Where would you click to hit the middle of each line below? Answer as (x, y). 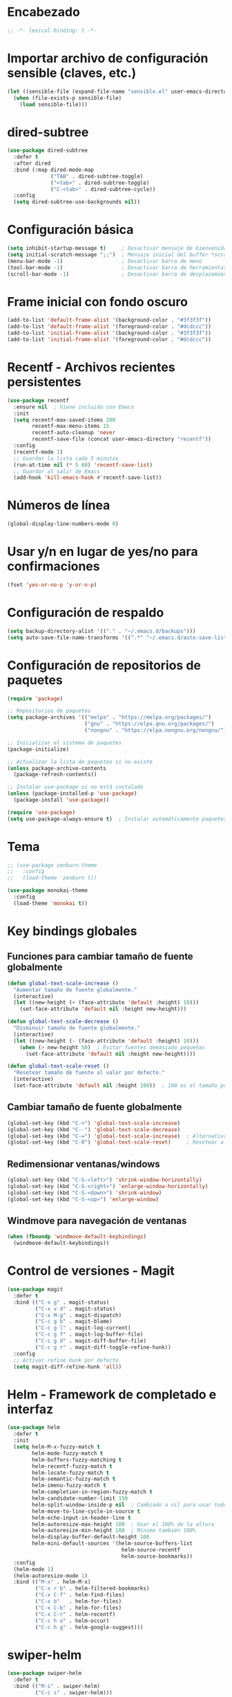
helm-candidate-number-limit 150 (80, 1498)
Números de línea (59, 505)
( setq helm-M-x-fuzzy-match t (57, 1447)
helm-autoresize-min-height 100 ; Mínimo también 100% (114, 1531)
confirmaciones (54, 567)
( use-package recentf (38, 400)
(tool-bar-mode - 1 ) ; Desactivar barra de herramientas (117, 267)
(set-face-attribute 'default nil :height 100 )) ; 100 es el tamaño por (122, 1086)
